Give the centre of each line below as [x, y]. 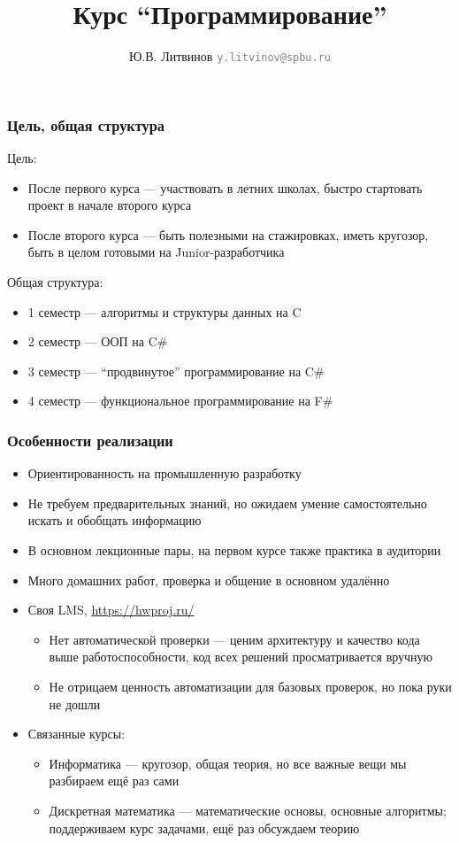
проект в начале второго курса [110, 205]
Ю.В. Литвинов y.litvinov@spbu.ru [229, 56]
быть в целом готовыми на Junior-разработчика [156, 252]
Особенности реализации [90, 440]
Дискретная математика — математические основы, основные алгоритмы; [248, 810]
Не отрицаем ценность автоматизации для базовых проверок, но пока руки [250, 686]
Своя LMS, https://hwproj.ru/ [111, 610]
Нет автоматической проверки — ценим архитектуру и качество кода [234, 639]
